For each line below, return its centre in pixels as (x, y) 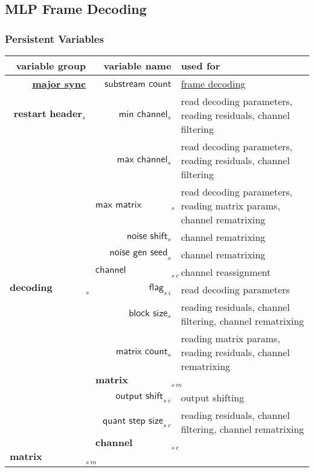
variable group (51, 65)
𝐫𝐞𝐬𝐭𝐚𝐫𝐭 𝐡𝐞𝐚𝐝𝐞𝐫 (48, 114)
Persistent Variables (54, 38)
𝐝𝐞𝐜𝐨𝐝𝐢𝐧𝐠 (31, 288)
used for (200, 65)
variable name (137, 65)
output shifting (213, 398)
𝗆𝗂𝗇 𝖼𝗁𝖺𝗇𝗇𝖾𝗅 (143, 114)
